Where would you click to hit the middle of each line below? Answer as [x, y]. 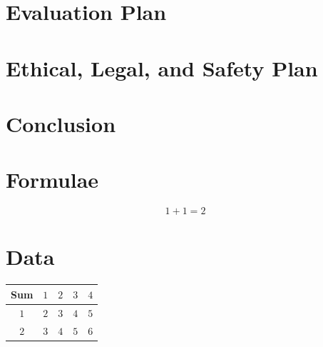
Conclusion [61, 123]
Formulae [52, 180]
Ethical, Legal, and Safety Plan [162, 67]
